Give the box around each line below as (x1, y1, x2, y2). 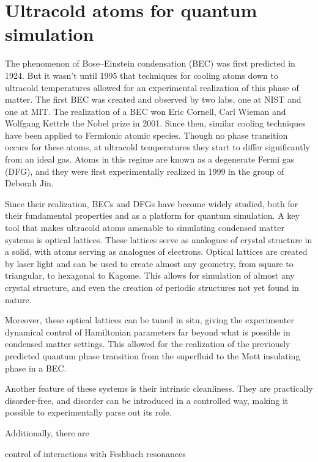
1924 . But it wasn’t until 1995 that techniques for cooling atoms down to (5, 68, 278, 81)
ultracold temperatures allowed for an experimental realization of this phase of (5, 81, 299, 94)
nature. (5, 293, 32, 306)
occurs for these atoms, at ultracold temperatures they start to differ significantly (5, 141, 310, 153)
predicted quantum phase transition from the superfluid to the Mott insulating (5, 349, 300, 362)
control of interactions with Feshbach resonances (5, 447, 186, 460)
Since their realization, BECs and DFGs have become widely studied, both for (5, 197, 298, 210)
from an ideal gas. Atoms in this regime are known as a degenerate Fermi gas (5, 153, 295, 166)
